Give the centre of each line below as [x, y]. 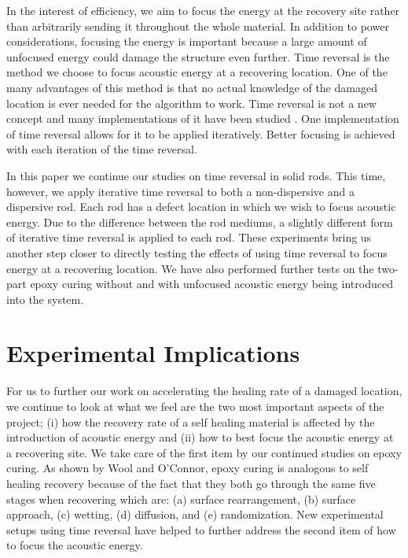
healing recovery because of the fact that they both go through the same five [191, 483]
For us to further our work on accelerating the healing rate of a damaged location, [204, 391]
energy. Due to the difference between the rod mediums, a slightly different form [200, 222]
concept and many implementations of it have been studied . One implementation [203, 118]
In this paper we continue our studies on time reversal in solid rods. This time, [196, 175]
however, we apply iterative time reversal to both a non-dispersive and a [180, 191]
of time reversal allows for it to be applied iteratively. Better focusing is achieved [201, 133]
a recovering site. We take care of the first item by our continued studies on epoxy [204, 452]
